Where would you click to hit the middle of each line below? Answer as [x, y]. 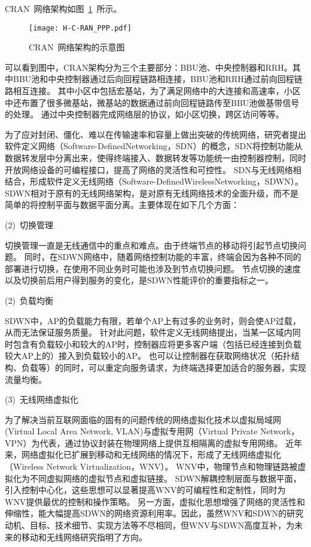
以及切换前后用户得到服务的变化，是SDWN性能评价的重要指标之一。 [139, 280]
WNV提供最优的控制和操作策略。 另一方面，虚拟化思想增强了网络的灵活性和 [155, 501]
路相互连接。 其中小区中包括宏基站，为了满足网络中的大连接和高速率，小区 [153, 91]
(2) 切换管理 [29, 224]
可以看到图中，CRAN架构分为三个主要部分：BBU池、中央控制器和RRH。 [149, 67]
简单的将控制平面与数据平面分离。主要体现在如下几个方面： [122, 205]
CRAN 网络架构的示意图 [77, 47]
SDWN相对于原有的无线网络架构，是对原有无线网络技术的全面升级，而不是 [152, 193]
